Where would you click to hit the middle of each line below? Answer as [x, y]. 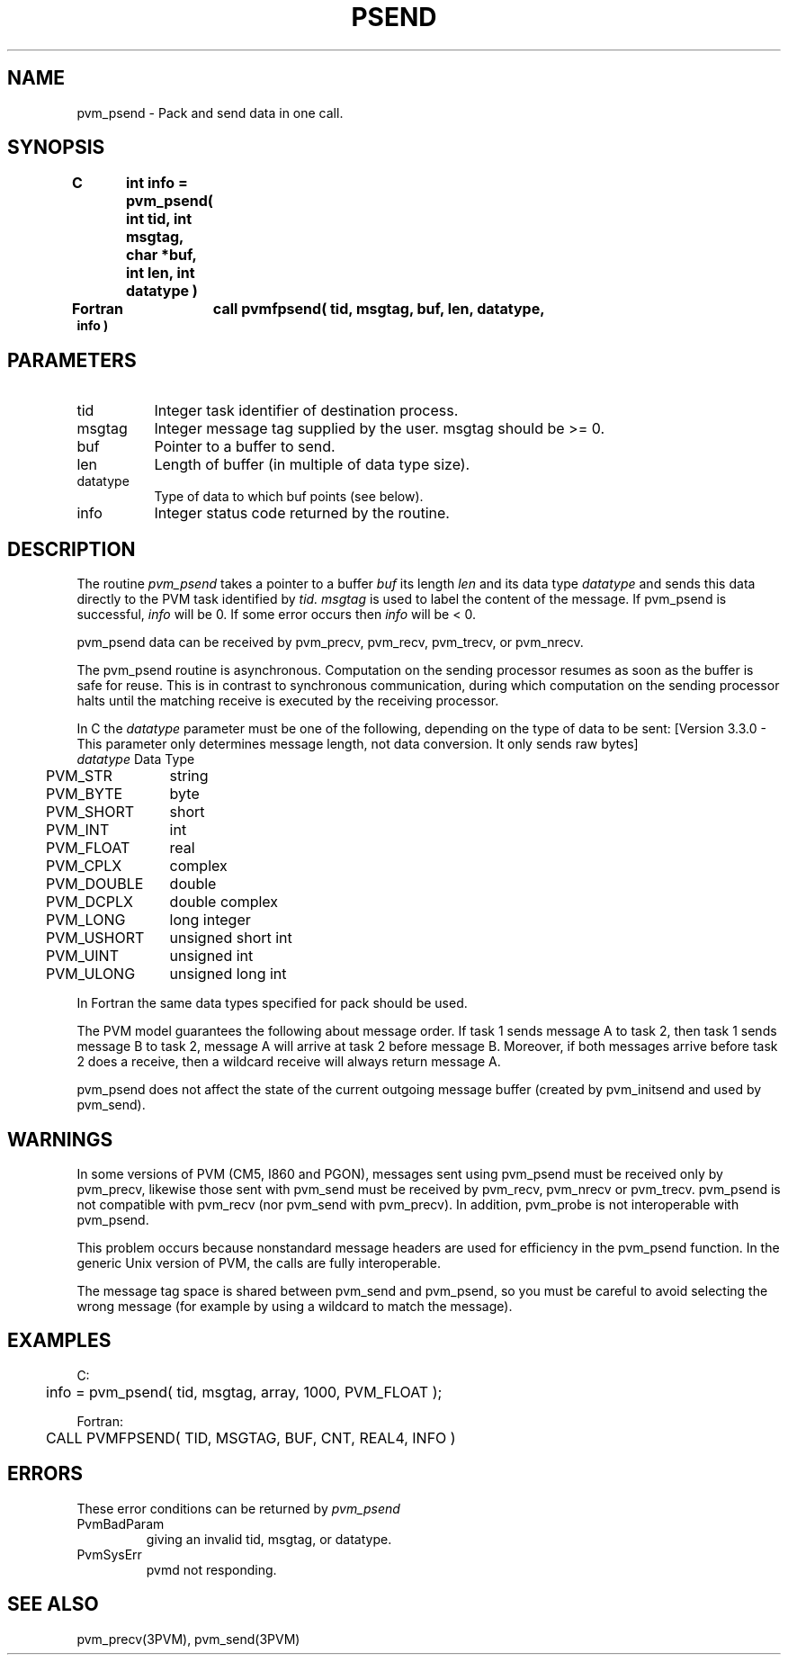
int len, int [161, 273]
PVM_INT [78, 830]
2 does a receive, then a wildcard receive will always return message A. [289, 1062]
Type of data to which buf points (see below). [289, 497]
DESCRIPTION [72, 549]
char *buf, [161, 255]
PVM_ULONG [91, 974]
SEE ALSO [53, 1604]
